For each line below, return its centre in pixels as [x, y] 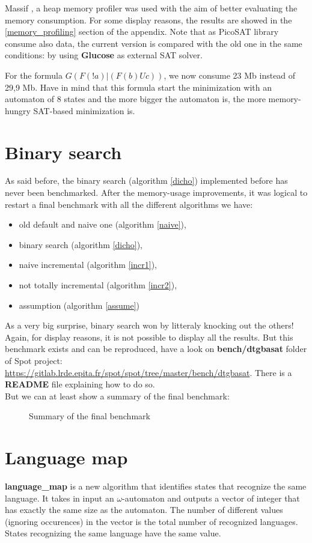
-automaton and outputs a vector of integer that [211, 498]
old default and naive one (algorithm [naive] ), [102, 224]
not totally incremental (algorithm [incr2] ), [98, 285]
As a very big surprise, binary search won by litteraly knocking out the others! [149, 325]
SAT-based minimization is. [84, 110]
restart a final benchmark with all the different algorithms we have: [129, 204]
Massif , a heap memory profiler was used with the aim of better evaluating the [151, 8]
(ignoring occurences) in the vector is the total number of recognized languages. [151, 521]
